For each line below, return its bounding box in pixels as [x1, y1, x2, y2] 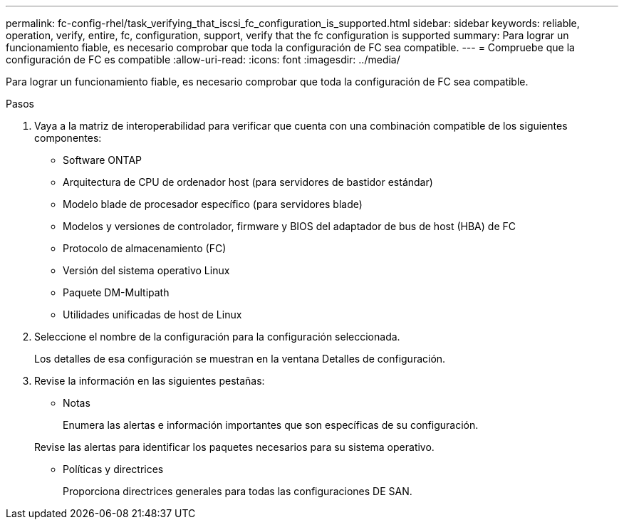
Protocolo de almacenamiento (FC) [63, 242, 227, 254]
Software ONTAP [63, 154, 142, 166]
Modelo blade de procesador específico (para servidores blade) [63, 198, 363, 210]
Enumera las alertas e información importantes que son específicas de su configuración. [63, 419, 479, 431]
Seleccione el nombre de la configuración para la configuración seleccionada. [34, 331, 400, 343]
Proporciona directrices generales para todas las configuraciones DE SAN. [63, 485, 412, 497]
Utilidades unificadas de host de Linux [63, 308, 242, 321]
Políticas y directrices [63, 463, 164, 475]
